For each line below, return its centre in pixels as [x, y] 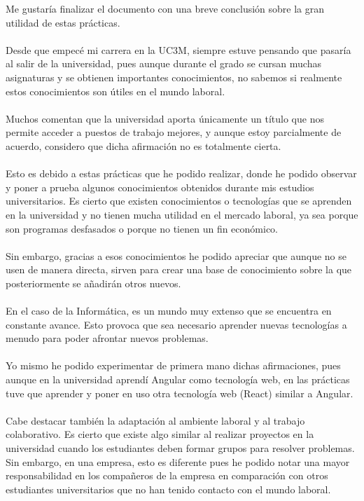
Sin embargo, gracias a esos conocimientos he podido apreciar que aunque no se [176, 255]
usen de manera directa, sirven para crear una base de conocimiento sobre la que [179, 269]
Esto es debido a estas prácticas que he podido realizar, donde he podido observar [181, 173]
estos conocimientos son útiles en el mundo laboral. [115, 91]
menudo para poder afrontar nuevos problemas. [107, 338]
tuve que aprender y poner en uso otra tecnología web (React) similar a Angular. [180, 393]
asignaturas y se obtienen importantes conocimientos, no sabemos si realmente [174, 77]
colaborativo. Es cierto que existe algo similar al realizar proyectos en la [160, 434]
